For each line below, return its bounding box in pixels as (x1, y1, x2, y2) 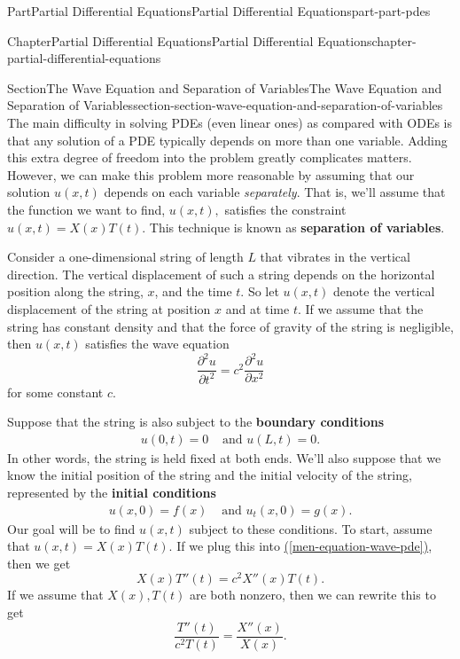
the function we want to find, (7, 200, 166, 218)
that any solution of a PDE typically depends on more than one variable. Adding (7, 130, 448, 149)
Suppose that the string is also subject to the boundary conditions (7, 412, 385, 431)
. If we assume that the (297, 299, 424, 318)
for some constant (7, 382, 104, 401)
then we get (7, 553, 71, 572)
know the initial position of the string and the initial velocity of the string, (7, 466, 412, 484)
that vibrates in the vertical (260, 247, 410, 266)
